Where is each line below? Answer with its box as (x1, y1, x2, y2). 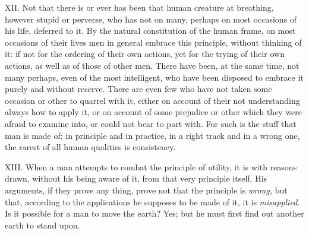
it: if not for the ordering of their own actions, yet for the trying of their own (5, 47, 285, 60)
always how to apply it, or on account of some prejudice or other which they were (5, 106, 302, 118)
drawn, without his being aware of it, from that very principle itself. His (5, 172, 267, 185)
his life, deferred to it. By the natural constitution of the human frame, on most (5, 24, 296, 37)
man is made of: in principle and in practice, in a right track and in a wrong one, (5, 129, 300, 141)
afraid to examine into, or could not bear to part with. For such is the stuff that (5, 117, 297, 129)
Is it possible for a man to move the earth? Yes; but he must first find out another (5, 207, 304, 220)
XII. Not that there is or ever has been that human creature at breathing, (5, 1, 274, 13)
